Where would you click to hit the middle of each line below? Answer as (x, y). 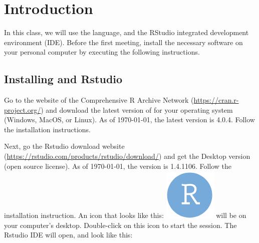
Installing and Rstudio (63, 79)
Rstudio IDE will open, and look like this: (68, 235)
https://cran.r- (216, 100)
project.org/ (23, 109)
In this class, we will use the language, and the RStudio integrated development (126, 32)
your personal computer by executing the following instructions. (102, 52)
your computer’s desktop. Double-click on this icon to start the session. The (120, 225)
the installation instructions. (47, 129)
